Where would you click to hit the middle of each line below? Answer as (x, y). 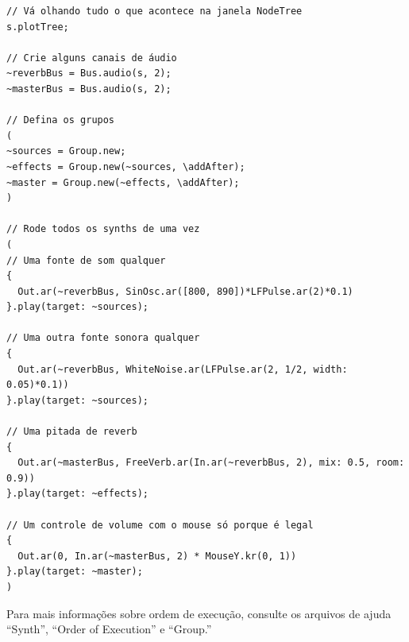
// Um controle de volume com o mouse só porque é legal (160, 525)
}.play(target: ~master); (75, 572)
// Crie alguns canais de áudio (92, 58)
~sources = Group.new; (66, 151)
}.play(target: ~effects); (77, 494)
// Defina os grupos (61, 120)
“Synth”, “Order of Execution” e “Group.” (109, 629)
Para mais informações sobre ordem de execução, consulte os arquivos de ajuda (199, 613)
